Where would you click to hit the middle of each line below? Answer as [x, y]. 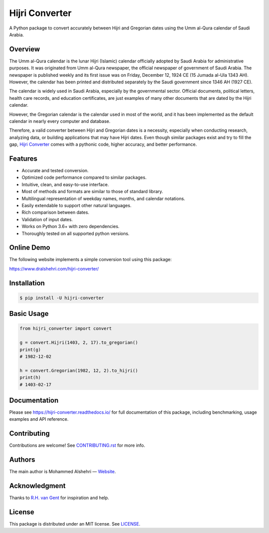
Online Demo [30, 248]
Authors [22, 460]
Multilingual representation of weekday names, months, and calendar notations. [103, 198]
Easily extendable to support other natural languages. [76, 205]
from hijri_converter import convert [66, 329]
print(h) [30, 378]
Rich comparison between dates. [56, 213]
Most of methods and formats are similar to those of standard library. [92, 192]
